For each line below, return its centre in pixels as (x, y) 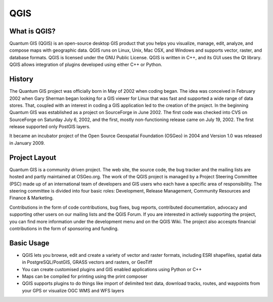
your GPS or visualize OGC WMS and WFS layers (73, 290)
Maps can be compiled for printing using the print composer (85, 276)
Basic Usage (29, 243)
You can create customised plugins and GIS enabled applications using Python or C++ (112, 269)
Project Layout (33, 157)
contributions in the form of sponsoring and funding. (64, 229)
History (21, 79)
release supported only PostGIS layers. (50, 127)
